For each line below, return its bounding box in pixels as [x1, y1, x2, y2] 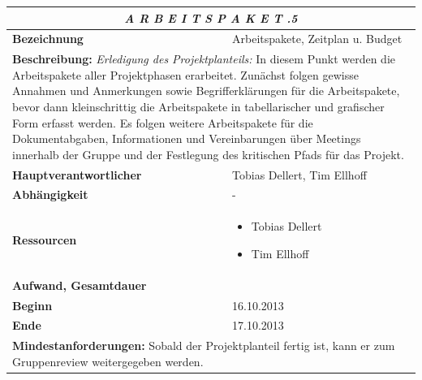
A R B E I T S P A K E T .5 [124, 9, 298, 26]
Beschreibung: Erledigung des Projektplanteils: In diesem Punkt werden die [12, 50, 396, 67]
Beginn [12, 296, 53, 313]
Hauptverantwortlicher [12, 166, 142, 183]
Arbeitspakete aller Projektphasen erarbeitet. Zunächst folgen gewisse [12, 66, 359, 83]
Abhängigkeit [12, 186, 88, 203]
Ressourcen [12, 231, 77, 248]
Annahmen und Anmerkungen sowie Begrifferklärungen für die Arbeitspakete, [12, 82, 400, 99]
